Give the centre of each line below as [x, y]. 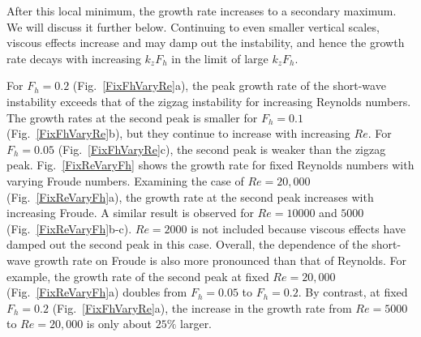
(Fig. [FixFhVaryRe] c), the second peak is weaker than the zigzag [222, 149]
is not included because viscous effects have [299, 228]
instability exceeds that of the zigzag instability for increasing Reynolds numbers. [209, 101]
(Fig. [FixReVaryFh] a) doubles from [97, 292]
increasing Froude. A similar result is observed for [130, 213]
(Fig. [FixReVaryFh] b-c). [69, 228]
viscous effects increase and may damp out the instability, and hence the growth [206, 43]
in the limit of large [220, 58]
